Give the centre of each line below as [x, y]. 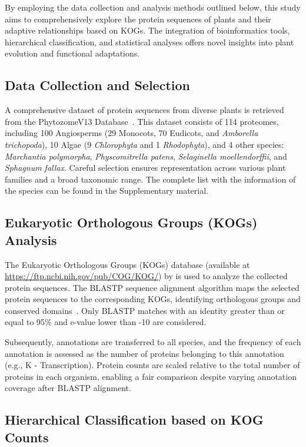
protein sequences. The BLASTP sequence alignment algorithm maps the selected [152, 287]
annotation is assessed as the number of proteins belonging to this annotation [144, 353]
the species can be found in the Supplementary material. [107, 191]
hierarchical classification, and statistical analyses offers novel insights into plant [149, 42]
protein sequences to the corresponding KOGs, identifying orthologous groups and [153, 299]
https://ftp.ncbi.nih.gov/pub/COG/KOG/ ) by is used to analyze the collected [146, 276]
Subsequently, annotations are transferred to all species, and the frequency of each [153, 342]
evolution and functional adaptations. [72, 53]
